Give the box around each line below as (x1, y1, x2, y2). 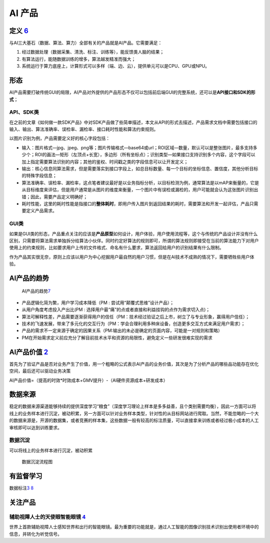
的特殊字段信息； (21, 173, 57, 179)
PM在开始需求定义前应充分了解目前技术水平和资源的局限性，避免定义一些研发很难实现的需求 (21, 335, 212, 341)
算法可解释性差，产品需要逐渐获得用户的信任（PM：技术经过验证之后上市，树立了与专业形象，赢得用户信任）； (21, 314, 250, 320)
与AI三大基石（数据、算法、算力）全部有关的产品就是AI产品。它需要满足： (9, 40, 162, 46)
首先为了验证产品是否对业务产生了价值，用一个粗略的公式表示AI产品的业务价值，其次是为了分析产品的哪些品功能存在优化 (9, 361, 259, 367)
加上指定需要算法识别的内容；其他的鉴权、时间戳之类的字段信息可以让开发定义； (21, 158, 188, 165)
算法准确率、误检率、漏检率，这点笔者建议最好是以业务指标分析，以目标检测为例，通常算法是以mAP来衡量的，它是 (21, 179, 259, 185)
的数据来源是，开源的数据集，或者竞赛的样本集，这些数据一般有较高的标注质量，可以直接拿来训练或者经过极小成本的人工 (9, 417, 259, 423)
